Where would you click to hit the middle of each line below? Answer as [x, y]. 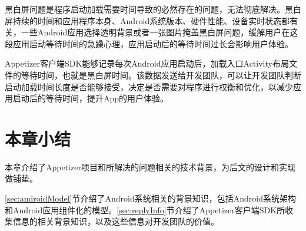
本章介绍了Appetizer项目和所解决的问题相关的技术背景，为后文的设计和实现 [150, 166]
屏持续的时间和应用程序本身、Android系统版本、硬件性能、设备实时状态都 [147, 20]
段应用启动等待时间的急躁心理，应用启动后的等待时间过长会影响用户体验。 [149, 43]
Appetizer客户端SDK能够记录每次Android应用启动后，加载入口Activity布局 [147, 63]
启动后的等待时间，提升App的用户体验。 [91, 98]
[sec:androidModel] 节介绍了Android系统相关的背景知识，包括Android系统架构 [150, 198]
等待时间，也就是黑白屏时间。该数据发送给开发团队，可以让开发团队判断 [161, 75]
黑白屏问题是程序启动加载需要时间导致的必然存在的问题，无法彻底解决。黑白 [153, 9]
